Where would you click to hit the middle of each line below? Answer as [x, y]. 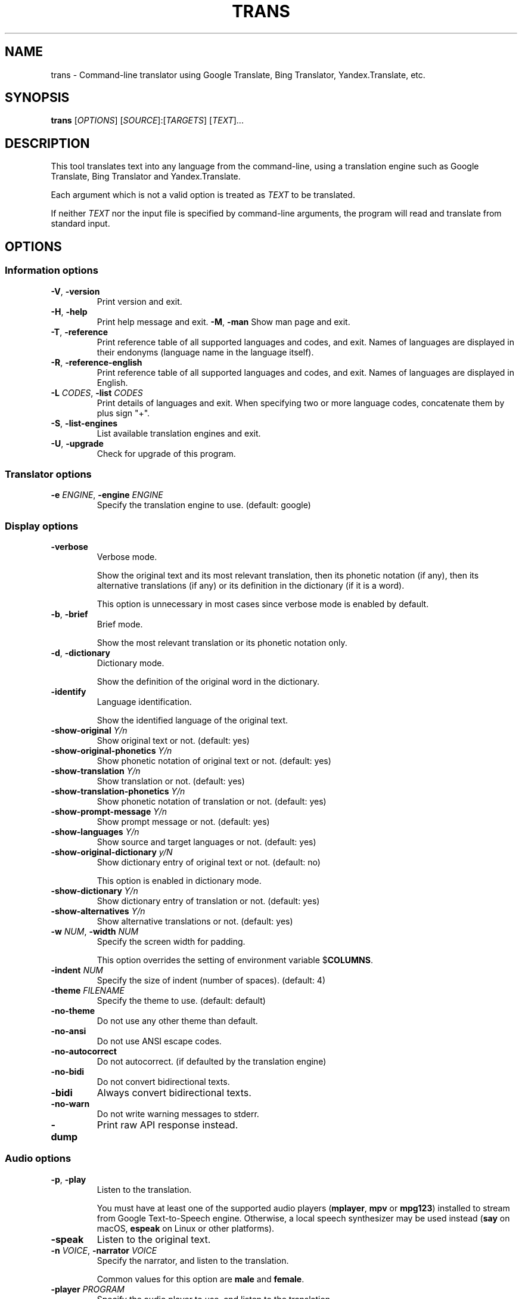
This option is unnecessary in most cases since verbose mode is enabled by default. [263, 604]
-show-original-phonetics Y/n [111, 751]
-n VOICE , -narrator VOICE [104, 1250]
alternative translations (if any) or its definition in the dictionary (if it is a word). [251, 585]
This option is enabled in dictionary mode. [179, 881]
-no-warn [70, 1104]
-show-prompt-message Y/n [109, 811]
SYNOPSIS [37, 98]
